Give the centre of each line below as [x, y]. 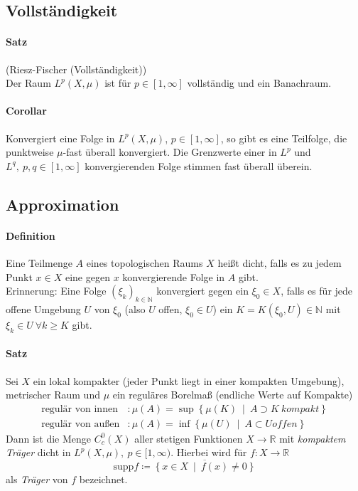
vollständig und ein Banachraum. [259, 83]
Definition [31, 235]
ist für [118, 83]
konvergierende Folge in [174, 276]
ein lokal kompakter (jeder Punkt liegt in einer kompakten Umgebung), [189, 380]
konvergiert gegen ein [202, 291]
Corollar [26, 111]
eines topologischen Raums [145, 262]
